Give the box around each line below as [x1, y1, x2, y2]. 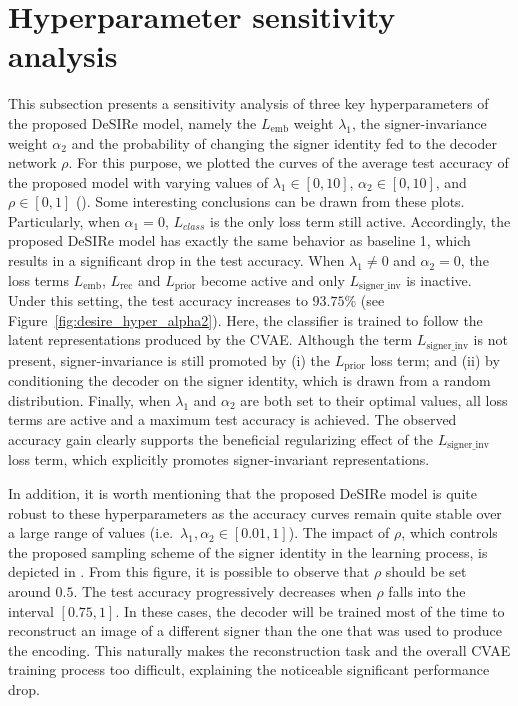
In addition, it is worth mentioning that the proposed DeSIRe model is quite [8, 483, 477, 504]
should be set [385, 561, 467, 582]
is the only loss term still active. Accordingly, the [210, 210, 511, 231]
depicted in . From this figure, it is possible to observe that [8, 561, 370, 582]
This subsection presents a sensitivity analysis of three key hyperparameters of [8, 93, 489, 114]
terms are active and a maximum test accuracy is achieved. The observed [8, 409, 457, 430]
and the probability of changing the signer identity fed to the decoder [71, 132, 497, 153]
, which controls [401, 522, 498, 543]
